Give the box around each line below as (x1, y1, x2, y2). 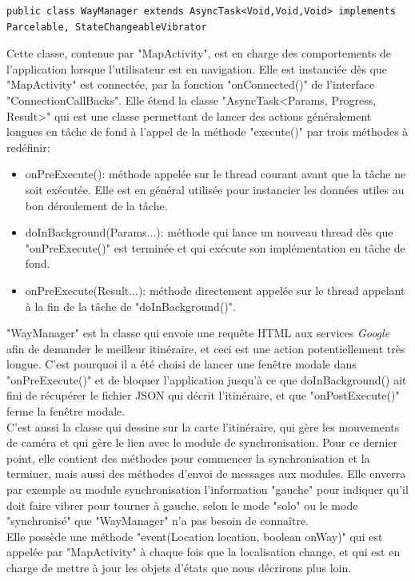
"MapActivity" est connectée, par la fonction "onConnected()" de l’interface (6, 76, 375, 93)
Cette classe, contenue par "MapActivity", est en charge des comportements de (6, 45, 392, 62)
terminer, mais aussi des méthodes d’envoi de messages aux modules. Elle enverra (6, 465, 406, 482)
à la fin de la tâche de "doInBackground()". (25, 297, 236, 314)
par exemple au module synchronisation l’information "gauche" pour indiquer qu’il (6, 481, 409, 498)
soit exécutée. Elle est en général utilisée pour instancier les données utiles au (25, 181, 405, 197)
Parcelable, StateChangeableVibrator (6, 21, 207, 33)
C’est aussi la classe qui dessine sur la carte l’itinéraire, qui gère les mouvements (6, 418, 400, 435)
